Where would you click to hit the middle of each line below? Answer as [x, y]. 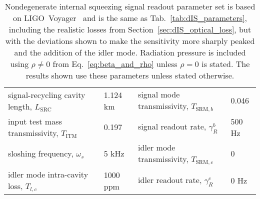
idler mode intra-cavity [48, 174]
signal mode [159, 94]
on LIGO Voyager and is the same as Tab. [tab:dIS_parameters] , [130, 18]
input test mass [35, 121]
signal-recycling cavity [47, 94]
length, [20, 106]
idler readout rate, [170, 180]
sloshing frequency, [41, 153]
